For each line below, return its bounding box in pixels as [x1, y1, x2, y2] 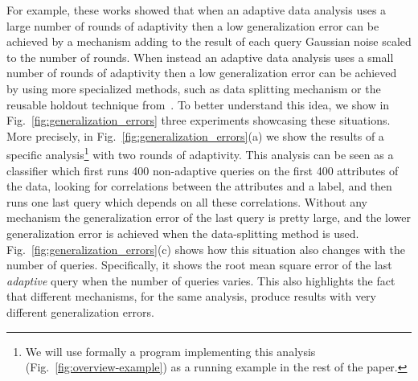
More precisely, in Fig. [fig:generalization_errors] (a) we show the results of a [6, 127, 384, 144]
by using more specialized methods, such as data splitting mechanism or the [6, 80, 381, 96]
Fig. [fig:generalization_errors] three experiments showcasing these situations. [6, 112, 391, 129]
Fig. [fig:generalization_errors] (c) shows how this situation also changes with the [6, 240, 405, 257]
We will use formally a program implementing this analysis [25, 342, 316, 359]
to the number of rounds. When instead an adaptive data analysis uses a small [6, 48, 394, 65]
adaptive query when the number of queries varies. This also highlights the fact [6, 272, 395, 289]
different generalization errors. [6, 303, 154, 320]
